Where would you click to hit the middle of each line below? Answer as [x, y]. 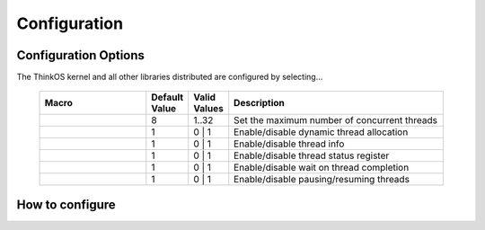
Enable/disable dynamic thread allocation [321, 132]
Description [259, 103]
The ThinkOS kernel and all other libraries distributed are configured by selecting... [170, 77]
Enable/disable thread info [289, 144]
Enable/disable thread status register [312, 155]
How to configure [66, 204]
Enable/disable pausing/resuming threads [322, 180]
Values [208, 109]
